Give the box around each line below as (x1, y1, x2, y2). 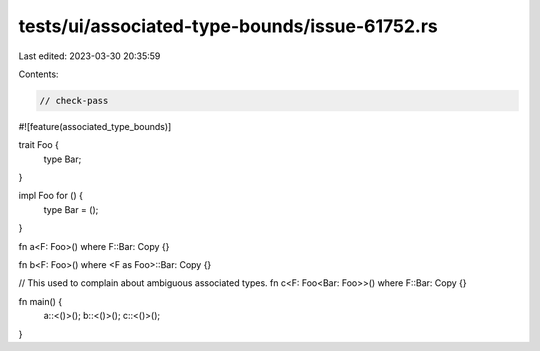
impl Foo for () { (18, 190, 84, 202)
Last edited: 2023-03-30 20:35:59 (18, 50, 161, 62)
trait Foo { (18, 139, 60, 151)
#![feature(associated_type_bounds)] (18, 120, 172, 132)
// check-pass (39, 95, 109, 106)
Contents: (18, 68, 59, 80)
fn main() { (18, 295, 63, 307)
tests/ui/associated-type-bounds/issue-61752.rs (18, 15, 439, 37)
